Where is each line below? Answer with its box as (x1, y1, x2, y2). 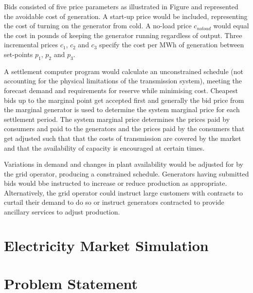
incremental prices (4, 39, 58, 50)
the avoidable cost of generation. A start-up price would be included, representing (4, 11, 248, 21)
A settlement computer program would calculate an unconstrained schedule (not (4, 66, 243, 76)
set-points (4, 49, 33, 59)
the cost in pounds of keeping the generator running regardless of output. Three (4, 30, 242, 40)
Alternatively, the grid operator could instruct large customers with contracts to (4, 187, 243, 197)
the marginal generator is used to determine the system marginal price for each (4, 104, 240, 115)
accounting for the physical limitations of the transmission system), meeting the (4, 76, 242, 86)
